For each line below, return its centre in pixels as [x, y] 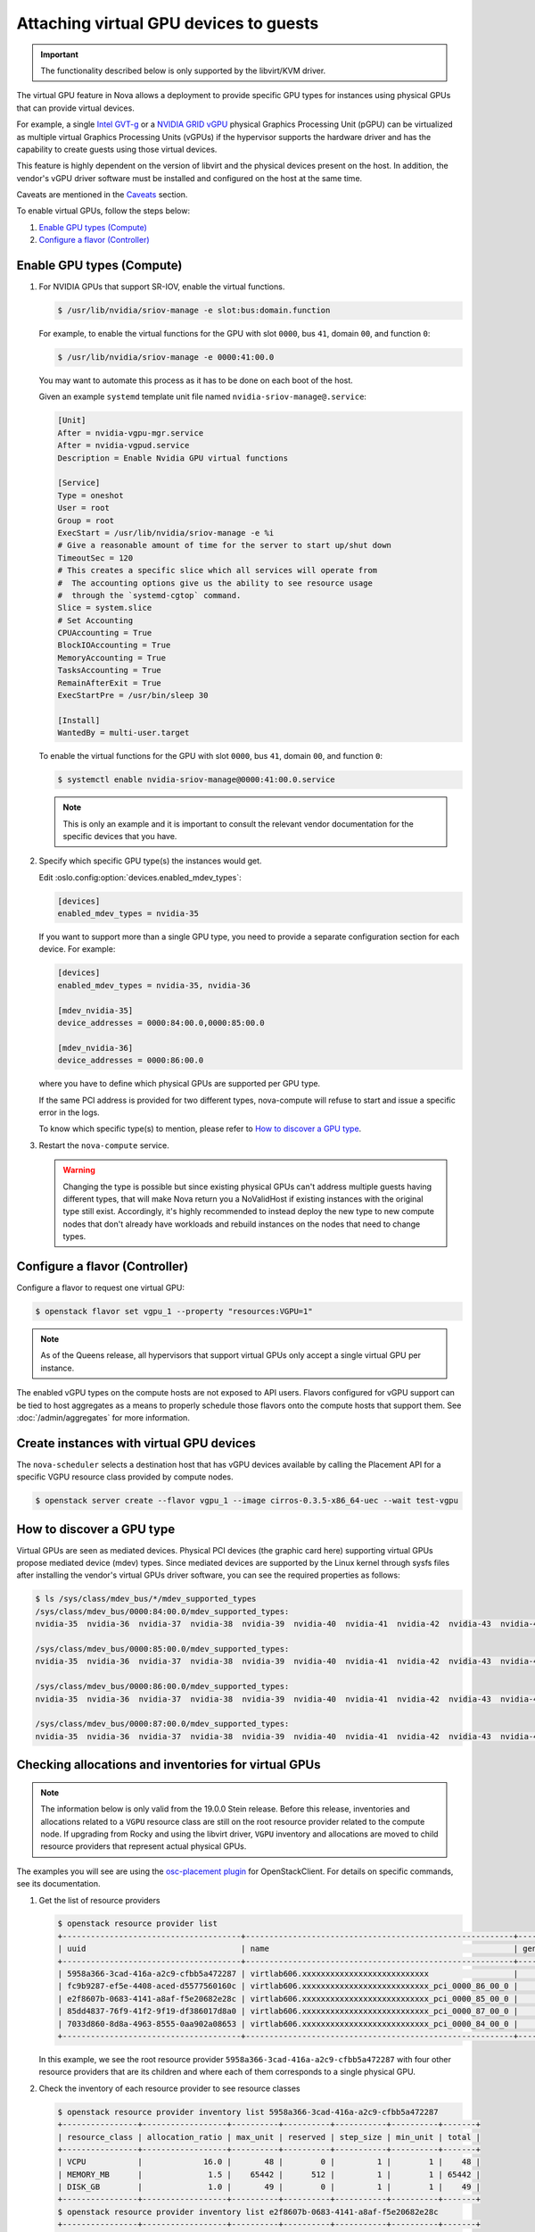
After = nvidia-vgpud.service [123, 446]
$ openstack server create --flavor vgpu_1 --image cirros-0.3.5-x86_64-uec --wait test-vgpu [247, 1501]
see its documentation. [58, 1884]
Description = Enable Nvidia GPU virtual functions [173, 458]
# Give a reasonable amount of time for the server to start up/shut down [225, 546]
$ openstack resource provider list [138, 1924]
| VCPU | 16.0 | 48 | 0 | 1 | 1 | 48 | [269, 2162]
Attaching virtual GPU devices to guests [168, 23]
